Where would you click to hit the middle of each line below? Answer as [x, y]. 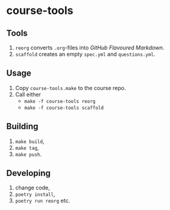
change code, [33, 188]
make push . [28, 154]
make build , [30, 141]
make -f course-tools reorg [60, 101]
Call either [28, 94]
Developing [28, 173]
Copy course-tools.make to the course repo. [70, 88]
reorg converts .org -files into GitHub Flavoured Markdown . [90, 47]
